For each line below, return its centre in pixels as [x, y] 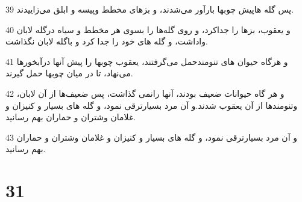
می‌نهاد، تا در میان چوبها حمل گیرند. [69, 73]
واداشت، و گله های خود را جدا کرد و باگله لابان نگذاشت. [107, 41]
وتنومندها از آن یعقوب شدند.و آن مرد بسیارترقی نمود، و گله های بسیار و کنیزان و [152, 105]
